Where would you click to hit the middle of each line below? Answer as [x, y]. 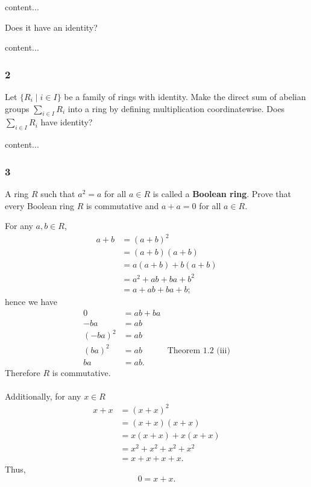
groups [17, 108]
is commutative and [122, 205]
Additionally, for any [43, 396]
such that [58, 193]
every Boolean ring [39, 205]
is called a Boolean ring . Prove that [222, 193]
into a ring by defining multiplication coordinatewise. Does [176, 108]
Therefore [23, 372]
